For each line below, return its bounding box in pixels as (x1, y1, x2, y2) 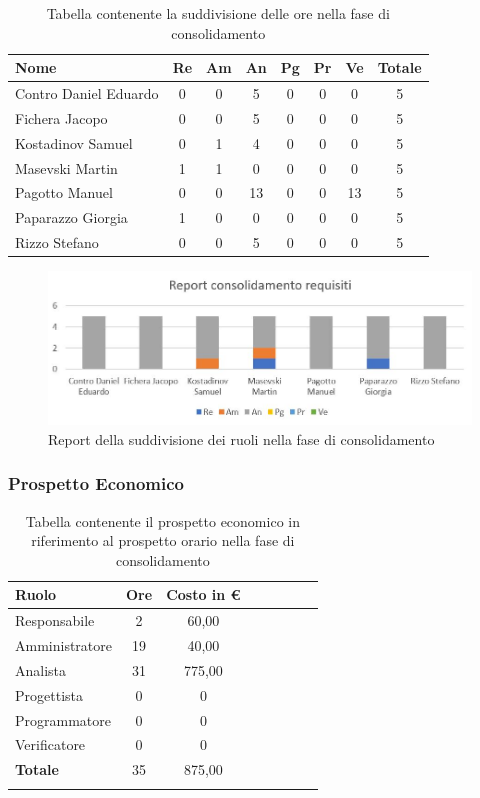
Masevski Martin (15, 157, 118, 178)
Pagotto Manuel (15, 182, 113, 203)
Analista (15, 659, 67, 680)
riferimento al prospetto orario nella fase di (31, 530, 295, 551)
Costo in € (166, 584, 241, 605)
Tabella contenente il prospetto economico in (25, 510, 300, 531)
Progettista (15, 684, 83, 705)
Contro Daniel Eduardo (15, 83, 159, 104)
